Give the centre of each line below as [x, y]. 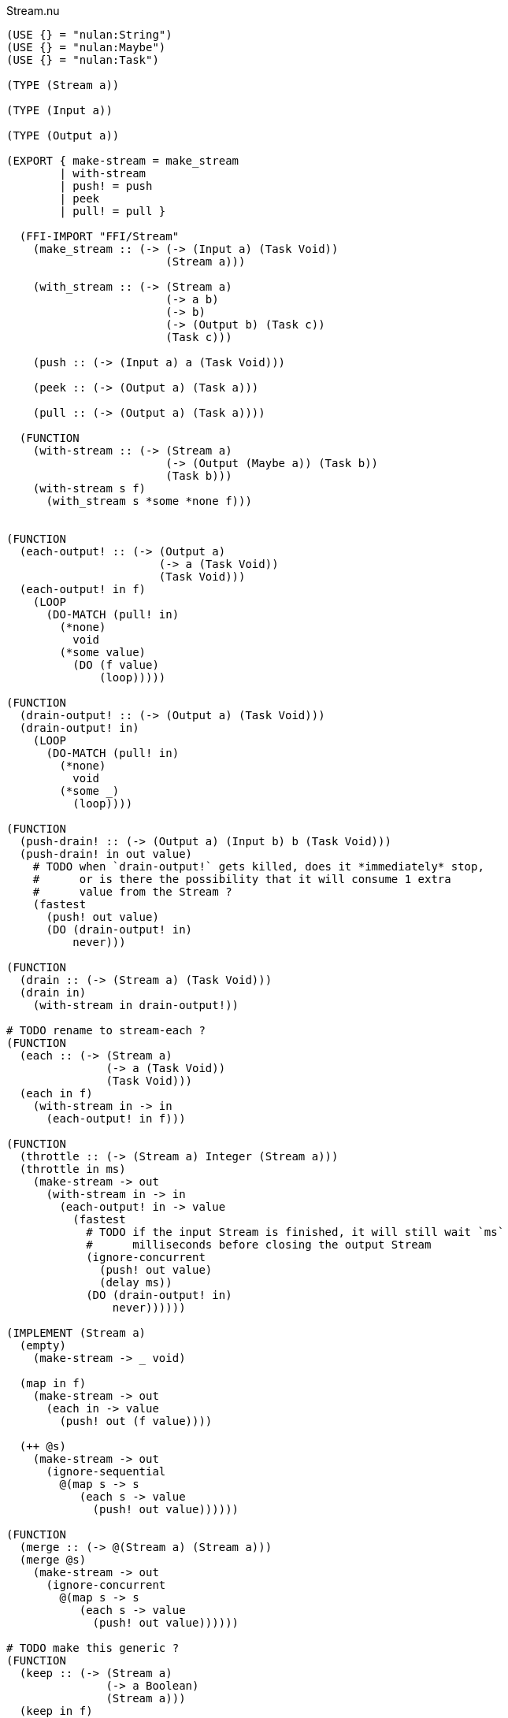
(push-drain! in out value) [106, 854]
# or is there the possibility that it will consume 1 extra [242, 879]
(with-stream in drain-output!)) [136, 1005]
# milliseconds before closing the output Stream [259, 1245]
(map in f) [53, 1383]
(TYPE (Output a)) [63, 135]
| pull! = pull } [113, 211]
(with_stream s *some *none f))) [149, 501]
